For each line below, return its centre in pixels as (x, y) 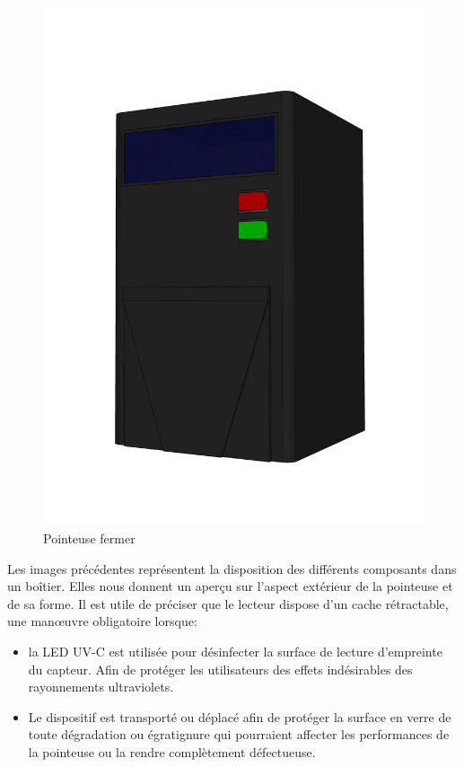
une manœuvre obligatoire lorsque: (102, 621)
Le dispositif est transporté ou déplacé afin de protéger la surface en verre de (240, 716)
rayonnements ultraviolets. (101, 687)
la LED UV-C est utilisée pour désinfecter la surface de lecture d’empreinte (235, 651)
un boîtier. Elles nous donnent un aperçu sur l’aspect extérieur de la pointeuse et (230, 586)
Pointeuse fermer (89, 538)
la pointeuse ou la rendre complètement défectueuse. (172, 751)
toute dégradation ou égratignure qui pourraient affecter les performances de (239, 734)
